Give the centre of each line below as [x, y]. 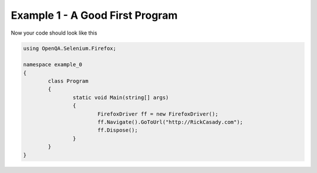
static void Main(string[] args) [121, 97]
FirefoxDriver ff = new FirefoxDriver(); [158, 114]
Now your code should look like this [54, 33]
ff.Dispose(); [117, 130]
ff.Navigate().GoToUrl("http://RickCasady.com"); [170, 122]
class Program [68, 81]
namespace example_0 [53, 65]
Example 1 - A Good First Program [94, 15]
